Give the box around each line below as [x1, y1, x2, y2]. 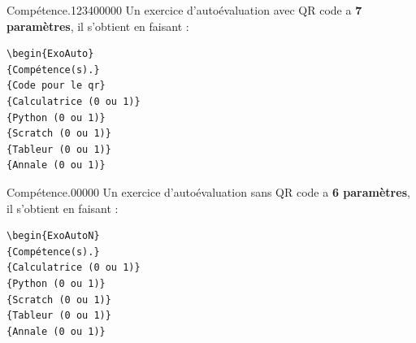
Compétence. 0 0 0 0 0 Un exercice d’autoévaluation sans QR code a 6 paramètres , [6, 183, 410, 200]
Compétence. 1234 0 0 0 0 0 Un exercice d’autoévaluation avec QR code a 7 [6, 2, 362, 18]
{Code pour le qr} [6, 80, 106, 92]
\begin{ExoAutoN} [6, 230, 100, 242]
